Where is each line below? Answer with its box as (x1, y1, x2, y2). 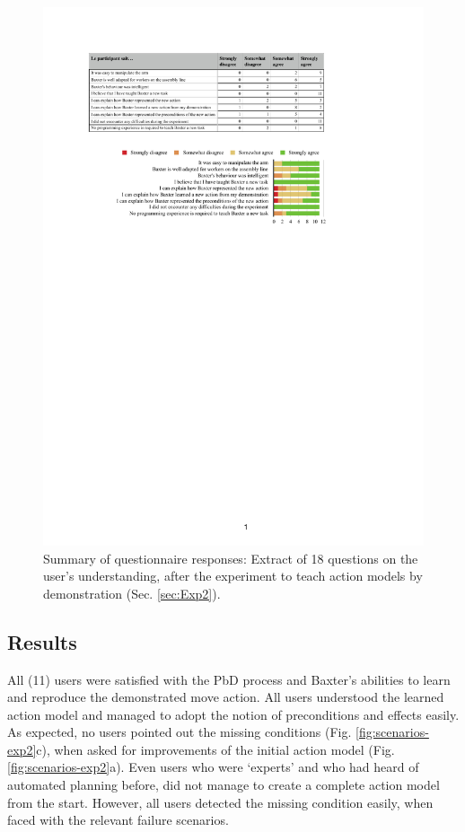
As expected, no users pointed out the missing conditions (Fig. (7, 723, 352, 741)
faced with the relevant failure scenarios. (7, 810, 229, 829)
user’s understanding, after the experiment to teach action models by (43, 566, 423, 585)
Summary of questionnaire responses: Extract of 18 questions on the (43, 548, 418, 567)
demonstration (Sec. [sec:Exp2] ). (43, 583, 221, 602)
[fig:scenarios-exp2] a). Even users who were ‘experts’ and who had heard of (7, 758, 419, 776)
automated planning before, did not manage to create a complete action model (7, 775, 440, 794)
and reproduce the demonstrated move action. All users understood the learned (7, 687, 444, 706)
